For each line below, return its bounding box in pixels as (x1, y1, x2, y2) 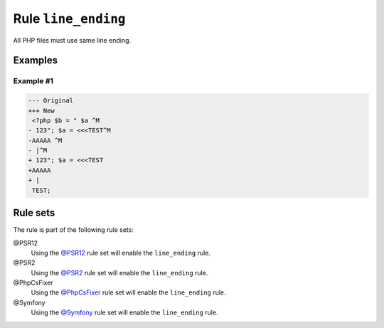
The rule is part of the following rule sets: (13, 226, 134, 234)
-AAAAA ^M (28, 136, 63, 144)
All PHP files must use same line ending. (13, 36, 132, 44)
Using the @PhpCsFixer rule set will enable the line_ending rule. (31, 288, 227, 297)
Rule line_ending (13, 11, 126, 26)
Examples (13, 54, 58, 67)
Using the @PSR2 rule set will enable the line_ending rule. (31, 268, 208, 277)
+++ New (28, 107, 55, 115)
